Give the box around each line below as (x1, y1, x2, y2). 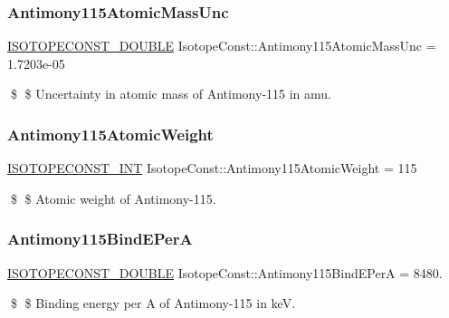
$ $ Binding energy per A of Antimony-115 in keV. (10, 294, 296, 313)
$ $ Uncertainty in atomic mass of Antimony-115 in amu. (10, 84, 332, 103)
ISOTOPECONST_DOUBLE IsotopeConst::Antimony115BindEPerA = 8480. (7, 263, 443, 282)
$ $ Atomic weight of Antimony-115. (10, 188, 216, 207)
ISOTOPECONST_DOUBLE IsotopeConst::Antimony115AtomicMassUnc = (7, 36, 436, 55)
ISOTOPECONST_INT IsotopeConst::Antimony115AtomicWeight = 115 (7, 159, 417, 178)
